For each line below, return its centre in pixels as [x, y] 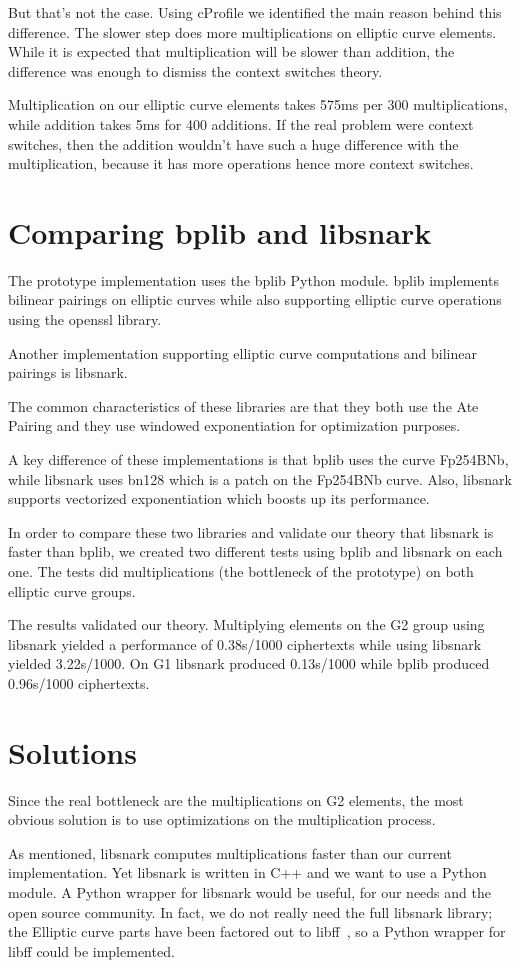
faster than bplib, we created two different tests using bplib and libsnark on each [255, 551]
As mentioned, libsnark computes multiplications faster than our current [230, 852]
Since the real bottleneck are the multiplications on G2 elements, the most [236, 799]
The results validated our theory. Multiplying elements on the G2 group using [246, 624]
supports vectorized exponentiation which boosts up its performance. [219, 498]
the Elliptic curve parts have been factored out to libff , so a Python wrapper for [257, 931]
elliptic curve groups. [72, 590]
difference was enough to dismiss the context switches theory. [195, 70]
